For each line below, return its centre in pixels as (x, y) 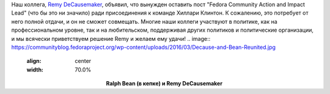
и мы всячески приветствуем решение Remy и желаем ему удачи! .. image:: (111, 38)
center (83, 61)
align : (34, 61)
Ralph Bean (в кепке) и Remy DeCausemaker (164, 84)
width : (35, 70)
